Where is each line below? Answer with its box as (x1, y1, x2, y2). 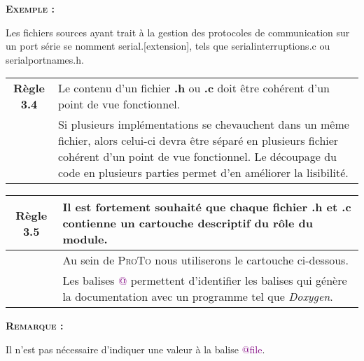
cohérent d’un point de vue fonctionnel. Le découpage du (57, 148, 337, 165)
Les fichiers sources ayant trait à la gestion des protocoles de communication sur (6, 24, 350, 39)
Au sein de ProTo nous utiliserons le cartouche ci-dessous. (62, 252, 349, 269)
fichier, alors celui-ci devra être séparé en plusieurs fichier (57, 132, 339, 149)
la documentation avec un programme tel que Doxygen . (62, 288, 333, 305)
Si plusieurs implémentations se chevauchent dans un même (57, 116, 349, 133)
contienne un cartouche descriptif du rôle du (62, 215, 313, 232)
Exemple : (6, 1, 55, 15)
